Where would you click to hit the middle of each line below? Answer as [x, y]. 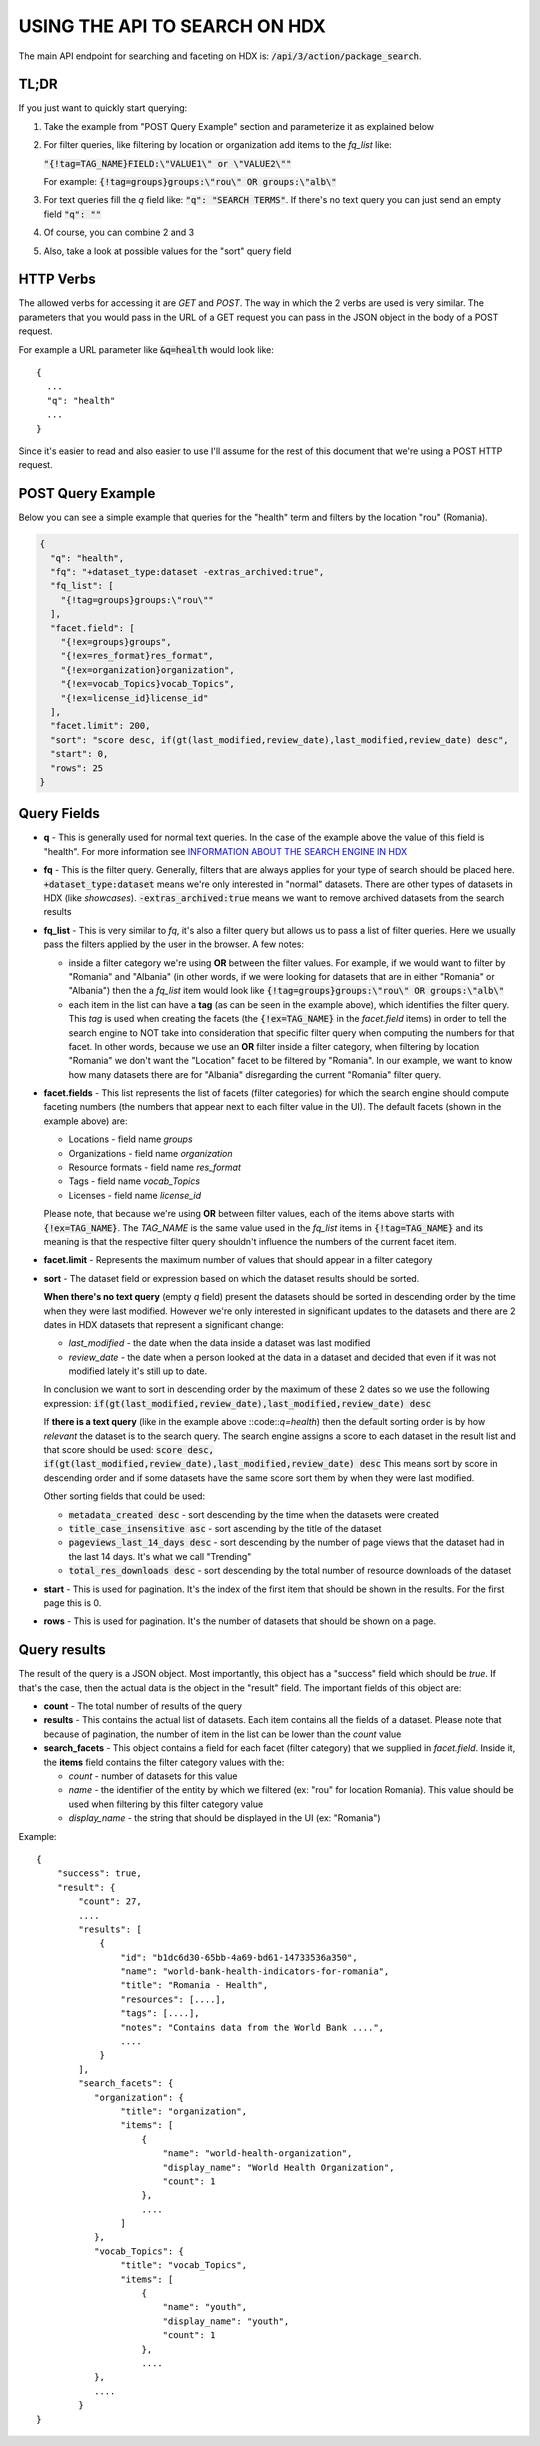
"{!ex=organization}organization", [147, 669]
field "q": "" [72, 214]
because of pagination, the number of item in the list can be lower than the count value [222, 1734]
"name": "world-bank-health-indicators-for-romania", [255, 1971]
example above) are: [85, 1121]
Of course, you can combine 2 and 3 [119, 232]
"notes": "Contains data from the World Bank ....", [252, 2027]
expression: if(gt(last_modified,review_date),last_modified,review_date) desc [237, 1403]
